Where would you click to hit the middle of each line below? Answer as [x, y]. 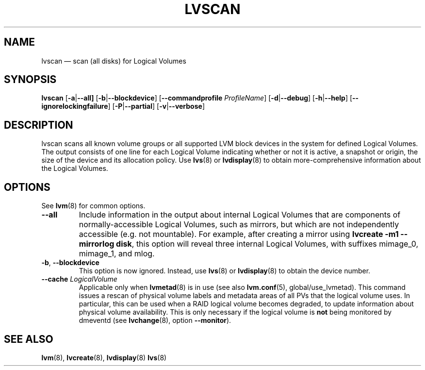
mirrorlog [97, 244]
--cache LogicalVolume [79, 279]
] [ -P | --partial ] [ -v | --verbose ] [156, 106]
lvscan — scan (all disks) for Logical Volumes [114, 61]
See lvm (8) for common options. [93, 206]
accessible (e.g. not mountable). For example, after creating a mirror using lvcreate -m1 [239, 234]
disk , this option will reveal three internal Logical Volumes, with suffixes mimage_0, [267, 244]
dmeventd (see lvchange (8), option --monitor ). [155, 320]
